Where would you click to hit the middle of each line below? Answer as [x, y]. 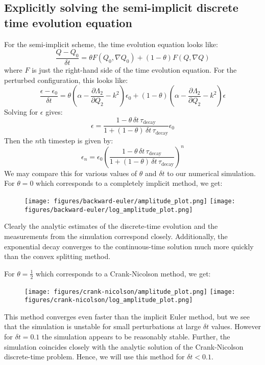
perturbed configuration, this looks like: [66, 80]
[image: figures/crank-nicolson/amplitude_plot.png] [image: [130, 292]
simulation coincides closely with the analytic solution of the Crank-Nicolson [124, 346]
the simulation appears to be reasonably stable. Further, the [136, 337]
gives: [54, 112]
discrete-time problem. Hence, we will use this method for [94, 357]
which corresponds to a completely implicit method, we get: [129, 183]
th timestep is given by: [76, 140]
